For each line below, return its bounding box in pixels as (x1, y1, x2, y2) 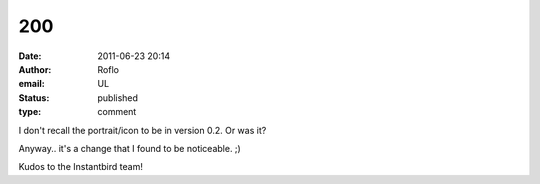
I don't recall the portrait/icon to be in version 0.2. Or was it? (18, 124, 267, 136)
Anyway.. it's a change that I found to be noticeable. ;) (18, 142, 242, 154)
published (97, 91, 139, 104)
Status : (18, 91, 50, 104)
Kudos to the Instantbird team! (18, 161, 144, 173)
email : (18, 78, 45, 90)
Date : (18, 50, 42, 62)
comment (97, 106, 137, 118)
